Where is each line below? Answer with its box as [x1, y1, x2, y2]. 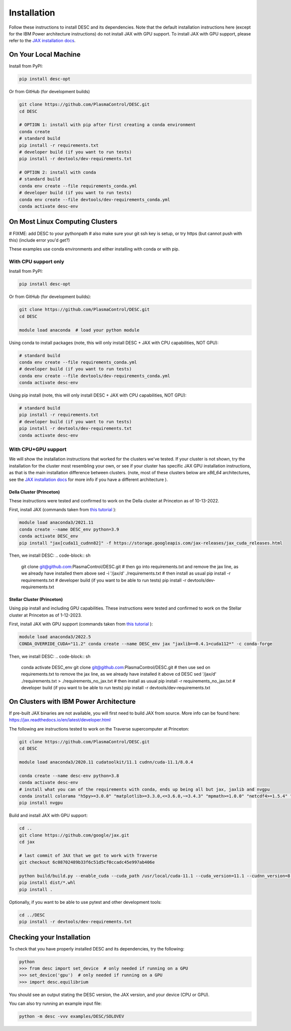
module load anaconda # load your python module [19, 327, 140, 333]
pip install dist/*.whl [19, 880, 76, 885]
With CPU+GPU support [9, 446, 66, 453]
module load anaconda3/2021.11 [19, 520, 94, 525]
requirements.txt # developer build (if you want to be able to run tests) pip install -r [21, 577, 187, 583]
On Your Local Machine [9, 50, 81, 59]
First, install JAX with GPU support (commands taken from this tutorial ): [9, 621, 153, 627]
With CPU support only [9, 258, 65, 265]
